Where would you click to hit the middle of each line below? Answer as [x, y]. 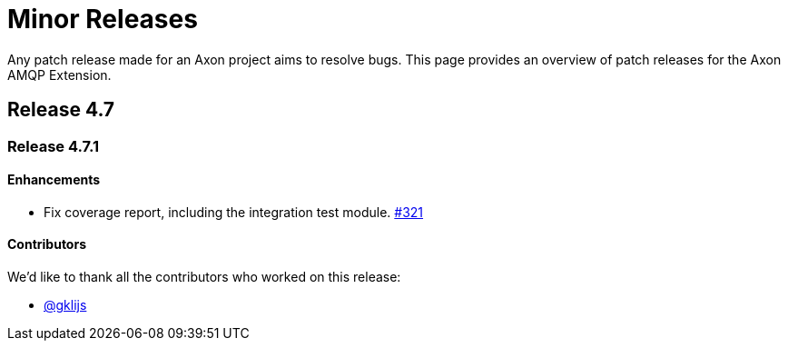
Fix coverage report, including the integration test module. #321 [234, 212]
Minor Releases [103, 19]
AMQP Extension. [59, 75]
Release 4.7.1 [53, 146]
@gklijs [65, 305]
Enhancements [54, 180]
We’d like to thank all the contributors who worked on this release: [204, 277]
